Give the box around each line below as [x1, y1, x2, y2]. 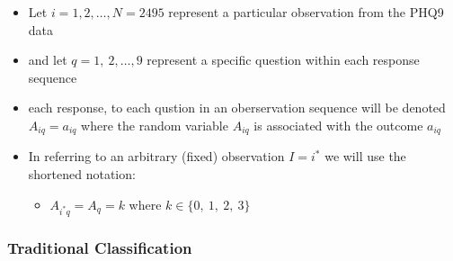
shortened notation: [28, 165, 136, 184]
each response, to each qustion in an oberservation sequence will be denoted [28, 98, 446, 117]
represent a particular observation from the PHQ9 [168, 3, 444, 21]
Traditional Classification [7, 237, 192, 259]
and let [28, 50, 67, 69]
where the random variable [81, 115, 228, 134]
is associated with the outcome [253, 115, 423, 134]
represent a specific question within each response [147, 50, 420, 69]
